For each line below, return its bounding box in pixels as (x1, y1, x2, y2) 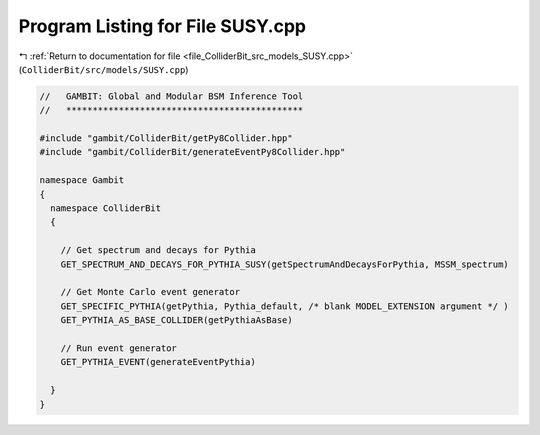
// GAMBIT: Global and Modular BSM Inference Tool (39, 90, 304, 102)
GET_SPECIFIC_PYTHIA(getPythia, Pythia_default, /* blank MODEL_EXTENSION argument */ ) (60, 300, 509, 312)
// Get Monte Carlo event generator (60, 286, 240, 298)
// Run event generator (60, 342, 177, 354)
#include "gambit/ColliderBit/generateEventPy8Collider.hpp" (39, 146, 346, 158)
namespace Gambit (39, 175, 125, 186)
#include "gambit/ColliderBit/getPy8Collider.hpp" (39, 133, 294, 144)
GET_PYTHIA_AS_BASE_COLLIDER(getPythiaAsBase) (60, 315, 294, 326)
